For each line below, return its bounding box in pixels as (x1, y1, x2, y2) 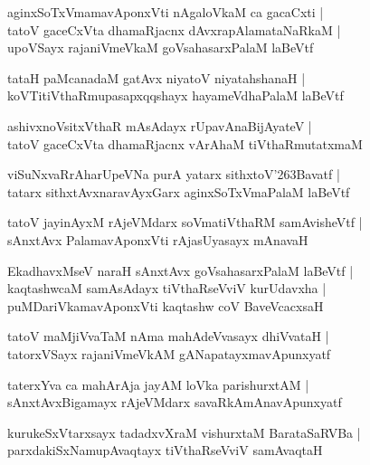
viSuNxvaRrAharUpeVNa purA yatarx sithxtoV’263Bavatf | (7, 165, 340, 184)
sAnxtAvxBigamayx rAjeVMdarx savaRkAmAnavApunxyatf (7, 393, 342, 412)
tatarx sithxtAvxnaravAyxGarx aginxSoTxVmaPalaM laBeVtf (7, 182, 350, 201)
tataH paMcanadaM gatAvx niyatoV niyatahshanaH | (7, 68, 306, 87)
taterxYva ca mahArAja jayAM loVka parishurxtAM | (7, 375, 309, 394)
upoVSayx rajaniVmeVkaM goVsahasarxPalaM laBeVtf (7, 38, 314, 57)
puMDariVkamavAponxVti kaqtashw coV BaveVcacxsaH (7, 296, 324, 315)
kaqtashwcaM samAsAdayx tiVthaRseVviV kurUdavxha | (7, 279, 327, 298)
